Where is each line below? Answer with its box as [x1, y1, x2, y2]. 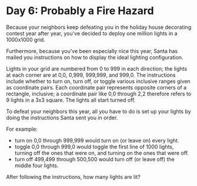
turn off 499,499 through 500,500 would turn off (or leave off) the [14, 155, 175, 162]
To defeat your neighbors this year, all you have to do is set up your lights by [6, 108, 191, 115]
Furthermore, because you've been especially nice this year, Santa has [6, 47, 178, 54]
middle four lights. [14, 162, 59, 169]
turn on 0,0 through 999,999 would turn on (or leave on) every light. [14, 137, 179, 144]
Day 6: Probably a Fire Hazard [6, 4, 154, 18]
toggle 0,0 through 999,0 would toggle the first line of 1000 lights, [14, 143, 175, 150]
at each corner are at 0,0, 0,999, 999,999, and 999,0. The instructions [6, 71, 176, 78]
